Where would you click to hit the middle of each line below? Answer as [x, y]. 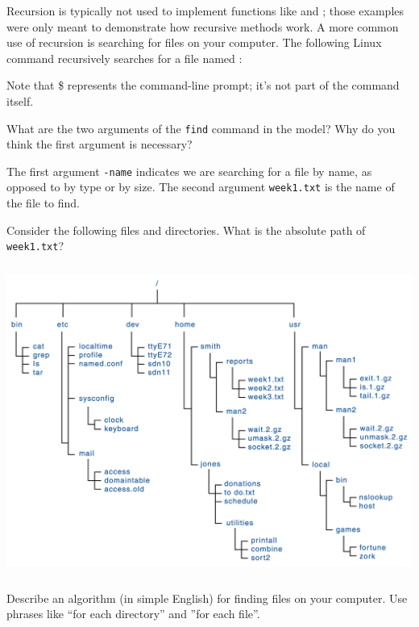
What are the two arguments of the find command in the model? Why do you [201, 128]
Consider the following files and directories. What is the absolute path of [186, 230]
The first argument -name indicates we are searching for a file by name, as [189, 171]
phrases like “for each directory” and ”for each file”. [133, 614]
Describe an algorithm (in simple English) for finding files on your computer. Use [207, 598]
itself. [20, 100]
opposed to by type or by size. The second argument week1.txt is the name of [201, 187]
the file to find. [44, 203]
